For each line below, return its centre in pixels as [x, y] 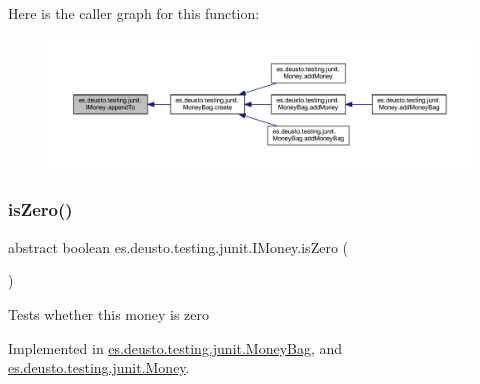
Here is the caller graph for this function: [134, 13]
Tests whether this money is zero [109, 313]
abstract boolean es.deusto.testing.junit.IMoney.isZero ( [178, 246]
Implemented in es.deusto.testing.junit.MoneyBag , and [175, 347]
